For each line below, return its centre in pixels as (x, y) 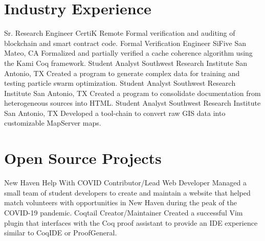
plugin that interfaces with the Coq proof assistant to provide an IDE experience (131, 222)
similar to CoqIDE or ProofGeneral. (61, 233)
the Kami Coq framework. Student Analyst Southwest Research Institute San (126, 63)
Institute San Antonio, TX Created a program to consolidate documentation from (132, 93)
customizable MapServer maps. (53, 123)
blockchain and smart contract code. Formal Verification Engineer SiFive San (125, 43)
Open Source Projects (83, 158)
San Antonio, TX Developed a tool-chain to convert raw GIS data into (115, 113)
